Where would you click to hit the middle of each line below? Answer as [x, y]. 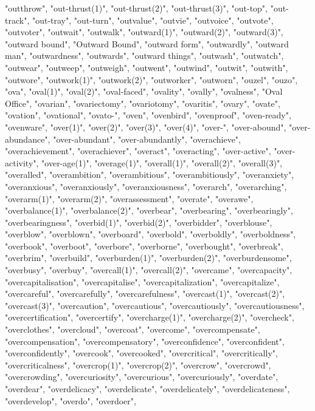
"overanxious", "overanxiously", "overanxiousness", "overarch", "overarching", [146, 186]
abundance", [28, 139]
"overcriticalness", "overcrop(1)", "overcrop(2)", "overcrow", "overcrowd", [138, 365]
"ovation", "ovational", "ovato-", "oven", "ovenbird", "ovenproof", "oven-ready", [148, 115]
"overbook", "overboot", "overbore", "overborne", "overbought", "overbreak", [144, 246]
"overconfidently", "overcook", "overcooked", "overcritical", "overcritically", [141, 353]
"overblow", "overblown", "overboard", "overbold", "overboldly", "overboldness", [151, 234]
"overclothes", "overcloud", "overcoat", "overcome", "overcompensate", [133, 329]
